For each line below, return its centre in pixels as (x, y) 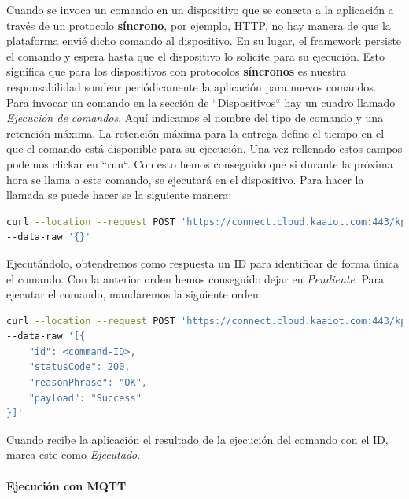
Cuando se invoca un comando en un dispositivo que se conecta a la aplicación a (200, 9)
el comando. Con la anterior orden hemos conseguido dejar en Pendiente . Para (195, 278)
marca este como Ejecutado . (74, 455)
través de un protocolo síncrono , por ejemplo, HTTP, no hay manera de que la (199, 25)
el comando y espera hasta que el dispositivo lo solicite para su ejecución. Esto (196, 55)
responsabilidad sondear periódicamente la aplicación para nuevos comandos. (192, 86)
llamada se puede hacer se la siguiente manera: (119, 195)
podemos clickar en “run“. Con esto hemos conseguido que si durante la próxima (200, 163)
